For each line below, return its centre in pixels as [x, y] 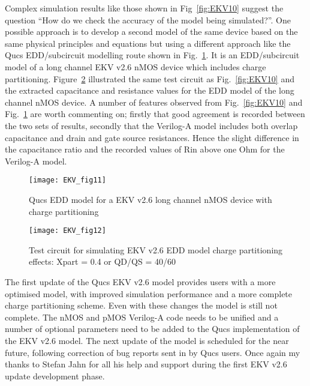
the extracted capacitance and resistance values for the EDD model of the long [150, 90]
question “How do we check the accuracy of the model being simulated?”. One [148, 20]
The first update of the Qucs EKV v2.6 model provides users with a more [140, 282]
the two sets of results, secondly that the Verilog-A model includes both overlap [151, 125]
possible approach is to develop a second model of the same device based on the [151, 32]
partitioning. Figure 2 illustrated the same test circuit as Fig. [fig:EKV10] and [150, 78]
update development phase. [55, 375]
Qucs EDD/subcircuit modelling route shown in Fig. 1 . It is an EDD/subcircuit [152, 55]
